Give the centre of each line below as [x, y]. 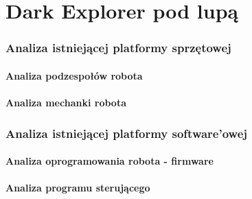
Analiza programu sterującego [78, 188]
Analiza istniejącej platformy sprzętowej [118, 48]
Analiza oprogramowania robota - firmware [110, 161]
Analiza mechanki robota [66, 102]
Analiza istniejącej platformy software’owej [127, 133]
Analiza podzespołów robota [74, 75]
